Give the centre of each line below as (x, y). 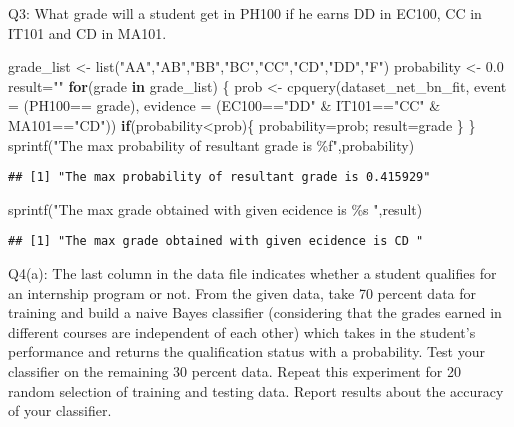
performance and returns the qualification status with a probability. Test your (246, 351)
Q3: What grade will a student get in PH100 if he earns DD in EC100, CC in (245, 13)
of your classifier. (60, 410)
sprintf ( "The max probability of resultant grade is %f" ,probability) (211, 144)
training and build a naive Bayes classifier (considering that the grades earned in (255, 312)
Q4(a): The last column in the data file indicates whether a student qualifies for (252, 273)
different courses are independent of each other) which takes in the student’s (242, 331)
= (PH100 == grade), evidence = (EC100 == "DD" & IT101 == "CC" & (224, 105)
